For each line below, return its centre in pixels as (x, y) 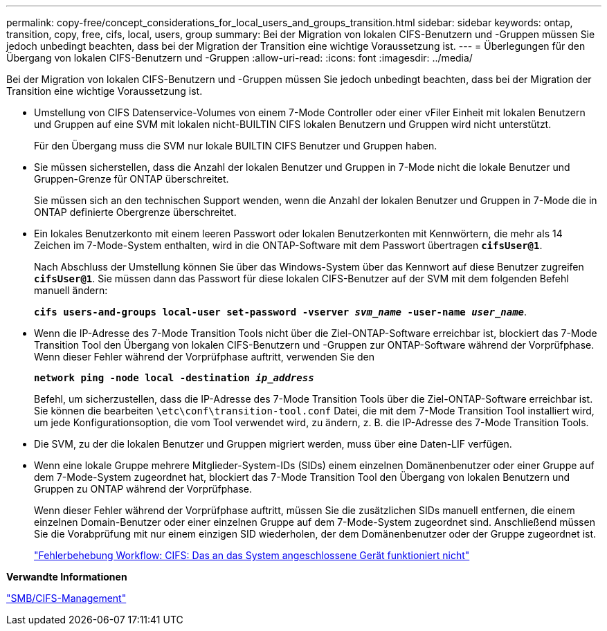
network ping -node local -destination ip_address (174, 378)
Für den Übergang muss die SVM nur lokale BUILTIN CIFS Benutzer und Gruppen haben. (236, 146)
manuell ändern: (71, 290)
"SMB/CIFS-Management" (66, 598)
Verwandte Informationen (67, 577)
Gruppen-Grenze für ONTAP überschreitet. (132, 179)
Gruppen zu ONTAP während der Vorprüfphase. (143, 489)
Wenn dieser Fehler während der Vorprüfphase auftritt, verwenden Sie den (204, 357)
